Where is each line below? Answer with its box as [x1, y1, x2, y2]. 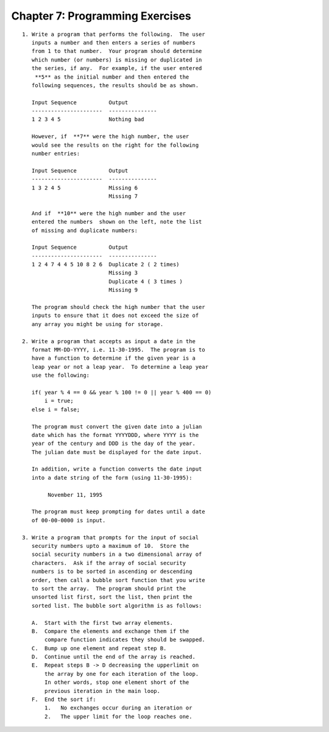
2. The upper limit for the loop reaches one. [44, 713, 193, 720]
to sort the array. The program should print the [31, 585, 186, 592]
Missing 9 [108, 286, 138, 294]
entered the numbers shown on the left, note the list [31, 218, 202, 226]
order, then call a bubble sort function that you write [31, 577, 205, 583]
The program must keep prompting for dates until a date [31, 508, 205, 515]
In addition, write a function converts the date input [31, 466, 202, 472]
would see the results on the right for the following [31, 141, 199, 149]
